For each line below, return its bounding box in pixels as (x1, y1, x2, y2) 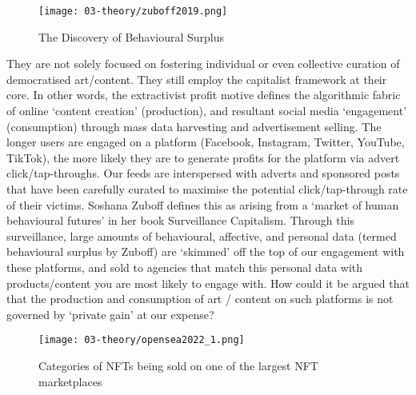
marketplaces (38, 373, 102, 389)
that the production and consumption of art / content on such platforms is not (6, 290, 394, 307)
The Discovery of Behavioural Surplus (38, 28, 225, 45)
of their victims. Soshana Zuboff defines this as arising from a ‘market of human (6, 196, 399, 213)
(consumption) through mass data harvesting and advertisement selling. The (6, 118, 382, 134)
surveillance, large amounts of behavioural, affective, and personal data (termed (6, 227, 397, 244)
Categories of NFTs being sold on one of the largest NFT (38, 357, 318, 373)
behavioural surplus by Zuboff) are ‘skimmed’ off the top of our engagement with (6, 243, 405, 260)
